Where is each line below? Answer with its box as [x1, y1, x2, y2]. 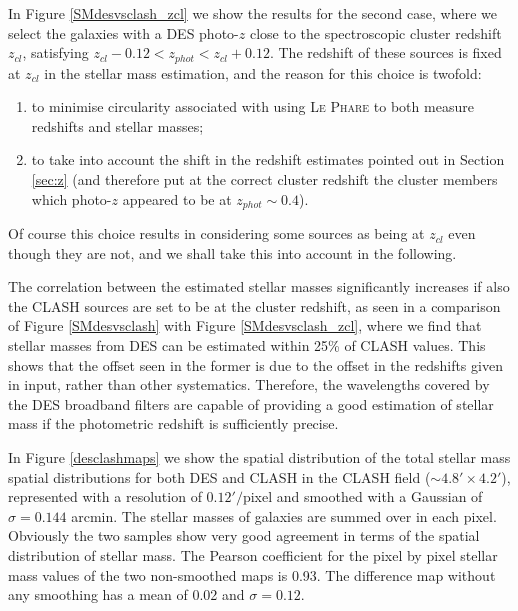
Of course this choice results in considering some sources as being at [8, 223, 425, 244]
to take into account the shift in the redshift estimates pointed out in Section [31, 149, 505, 170]
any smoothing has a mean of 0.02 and [8, 584, 245, 605]
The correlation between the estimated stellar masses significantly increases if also [8, 276, 510, 297]
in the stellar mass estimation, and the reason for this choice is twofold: [44, 62, 482, 83]
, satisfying [22, 42, 89, 63]
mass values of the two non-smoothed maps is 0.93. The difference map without [8, 564, 496, 585]
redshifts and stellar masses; [31, 115, 204, 136]
